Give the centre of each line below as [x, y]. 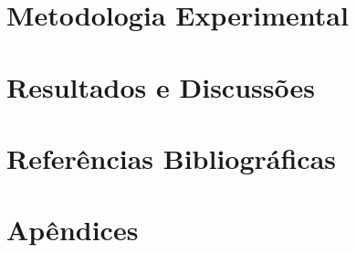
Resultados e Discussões [161, 86]
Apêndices [73, 230]
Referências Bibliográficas [172, 158]
